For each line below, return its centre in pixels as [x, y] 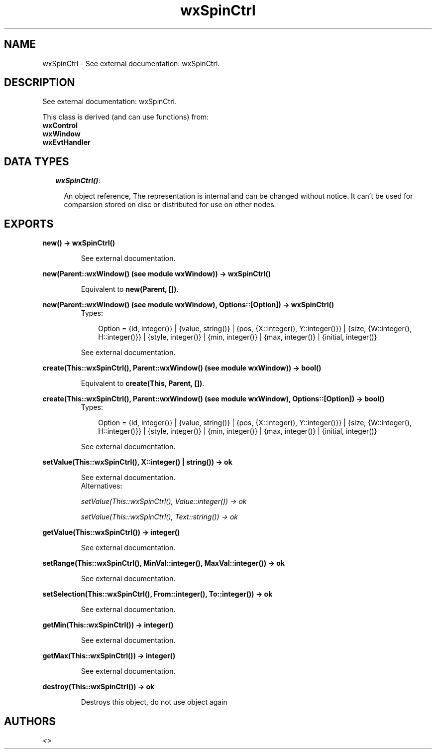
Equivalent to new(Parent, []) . [130, 289]
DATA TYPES [37, 161]
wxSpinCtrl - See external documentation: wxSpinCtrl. [131, 63]
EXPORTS [29, 224]
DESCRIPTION [40, 83]
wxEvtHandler [66, 142]
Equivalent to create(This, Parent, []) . [143, 383]
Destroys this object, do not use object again [154, 702]
